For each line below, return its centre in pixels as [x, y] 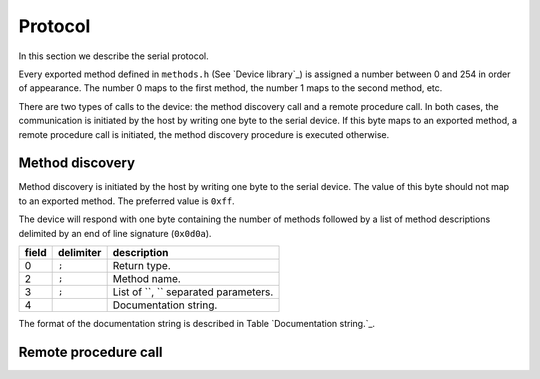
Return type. [142, 265]
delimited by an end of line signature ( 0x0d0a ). [115, 233]
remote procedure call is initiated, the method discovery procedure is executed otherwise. [204, 134]
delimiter [80, 252]
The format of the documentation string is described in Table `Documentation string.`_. [196, 323]
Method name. [147, 278]
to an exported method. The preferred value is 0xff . [126, 201]
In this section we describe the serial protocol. [113, 56]
